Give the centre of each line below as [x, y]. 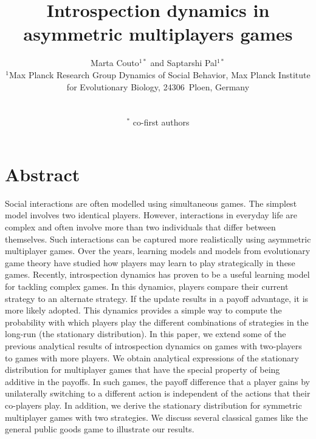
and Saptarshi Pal [184, 63]
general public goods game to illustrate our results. [100, 429]
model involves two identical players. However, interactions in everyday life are [151, 215]
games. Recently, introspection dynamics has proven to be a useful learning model [157, 274]
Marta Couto [115, 63]
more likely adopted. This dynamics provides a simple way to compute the [143, 310]
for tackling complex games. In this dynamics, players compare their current [147, 286]
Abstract [43, 174]
